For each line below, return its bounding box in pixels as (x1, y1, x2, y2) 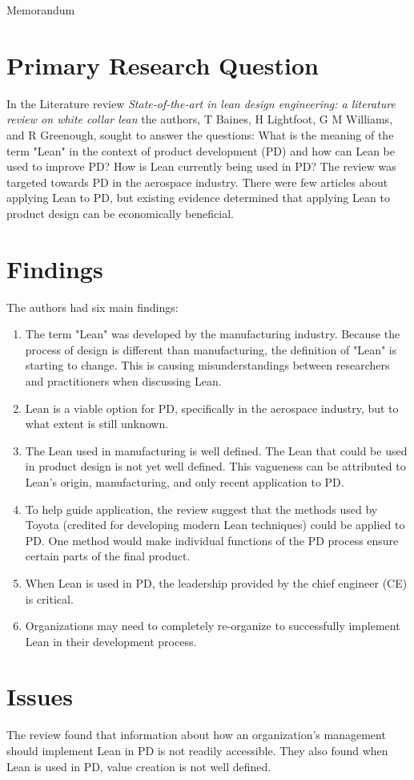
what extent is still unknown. (25, 415, 169, 432)
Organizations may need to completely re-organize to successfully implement (25, 617, 400, 634)
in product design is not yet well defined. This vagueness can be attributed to (25, 458, 406, 475)
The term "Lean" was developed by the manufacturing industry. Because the (25, 325, 400, 342)
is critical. (25, 590, 74, 607)
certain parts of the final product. (25, 548, 191, 564)
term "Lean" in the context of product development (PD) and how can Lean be (6, 142, 395, 159)
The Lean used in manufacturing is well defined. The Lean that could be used (25, 442, 408, 459)
